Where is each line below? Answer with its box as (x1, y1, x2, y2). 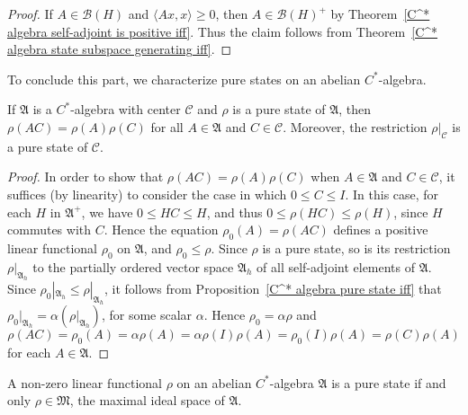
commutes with (7, 220, 92, 239)
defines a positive (333, 220, 428, 239)
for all (150, 117, 184, 136)
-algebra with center (70, 100, 181, 119)
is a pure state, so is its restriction (262, 238, 451, 257)
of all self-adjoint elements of (256, 257, 416, 276)
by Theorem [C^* (330, 4, 430, 22)
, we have (81, 202, 133, 221)
